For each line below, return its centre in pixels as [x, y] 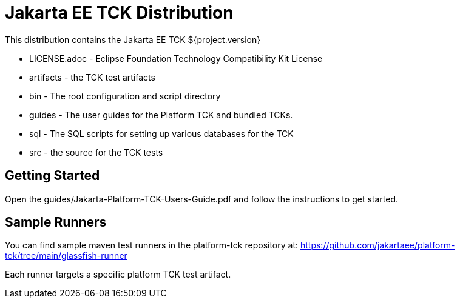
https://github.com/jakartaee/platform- [377, 245]
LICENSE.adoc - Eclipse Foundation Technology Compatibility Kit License [176, 58]
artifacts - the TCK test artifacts [92, 77]
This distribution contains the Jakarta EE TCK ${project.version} [133, 39]
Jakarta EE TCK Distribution [119, 13]
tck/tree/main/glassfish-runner [66, 256]
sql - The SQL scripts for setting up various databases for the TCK [161, 133]
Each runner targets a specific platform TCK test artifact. [118, 275]
